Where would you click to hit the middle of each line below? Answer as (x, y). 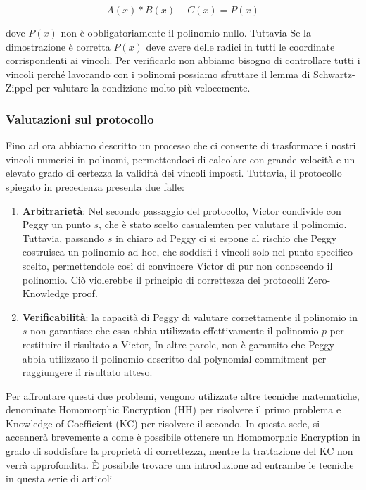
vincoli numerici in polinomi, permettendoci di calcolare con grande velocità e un (181, 159)
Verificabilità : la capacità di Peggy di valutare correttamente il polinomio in (190, 316)
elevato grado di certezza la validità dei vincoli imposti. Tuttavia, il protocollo (174, 173)
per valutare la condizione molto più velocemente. (143, 88)
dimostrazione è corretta (58, 46)
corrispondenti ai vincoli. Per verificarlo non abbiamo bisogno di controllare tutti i (183, 60)
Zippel (19, 88)
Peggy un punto (56, 224)
